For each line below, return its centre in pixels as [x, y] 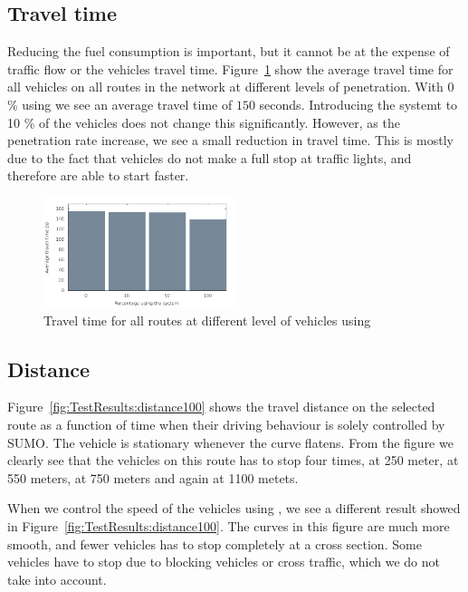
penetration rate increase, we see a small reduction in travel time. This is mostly [230, 140]
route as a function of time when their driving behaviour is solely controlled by [226, 425]
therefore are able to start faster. [98, 175]
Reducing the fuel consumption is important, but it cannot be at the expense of [229, 51]
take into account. [57, 579]
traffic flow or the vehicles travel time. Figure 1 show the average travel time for [230, 68]
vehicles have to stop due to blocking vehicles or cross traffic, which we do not [224, 562]
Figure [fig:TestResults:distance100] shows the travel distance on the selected [221, 407]
